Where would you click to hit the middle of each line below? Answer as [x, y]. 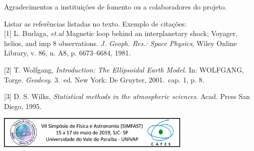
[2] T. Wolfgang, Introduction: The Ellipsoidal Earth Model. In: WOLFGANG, [124, 69]
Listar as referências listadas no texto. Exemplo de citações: [95, 23]
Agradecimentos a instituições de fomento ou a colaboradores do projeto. [116, 6]
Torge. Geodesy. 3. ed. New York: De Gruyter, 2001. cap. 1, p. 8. [104, 79]
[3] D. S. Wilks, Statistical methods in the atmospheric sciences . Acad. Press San [127, 96]
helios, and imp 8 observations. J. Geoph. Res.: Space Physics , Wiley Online [121, 43]
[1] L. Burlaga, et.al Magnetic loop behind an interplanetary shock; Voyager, [121, 33]
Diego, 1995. [23, 106]
